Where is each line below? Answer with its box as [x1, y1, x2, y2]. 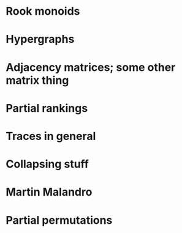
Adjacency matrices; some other [6, 60, 176, 74]
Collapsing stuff [6, 157, 89, 171]
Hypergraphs [6, 32, 75, 46]
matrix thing [6, 73, 69, 87]
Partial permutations [6, 213, 113, 227]
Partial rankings [6, 101, 88, 115]
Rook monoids [6, 4, 80, 18]
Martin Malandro [6, 185, 93, 199]
